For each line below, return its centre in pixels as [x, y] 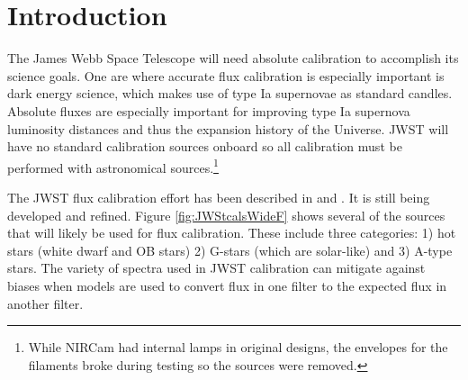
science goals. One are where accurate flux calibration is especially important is [226, 75]
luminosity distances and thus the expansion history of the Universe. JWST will [228, 128]
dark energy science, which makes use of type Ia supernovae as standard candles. [230, 93]
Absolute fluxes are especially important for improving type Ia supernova [209, 110]
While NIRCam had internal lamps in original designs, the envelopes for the [238, 347]
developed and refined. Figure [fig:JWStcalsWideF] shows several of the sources [226, 215]
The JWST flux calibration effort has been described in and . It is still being [219, 197]
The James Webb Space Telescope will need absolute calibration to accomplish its [233, 58]
